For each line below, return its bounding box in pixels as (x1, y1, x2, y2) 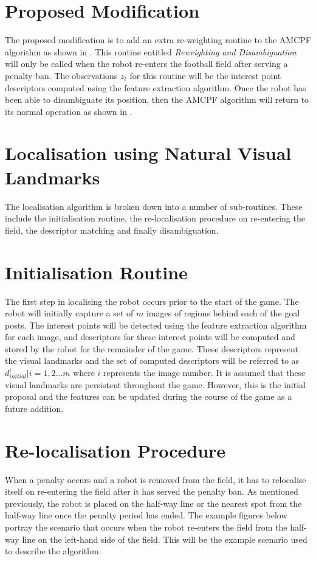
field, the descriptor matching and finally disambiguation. (5, 223, 219, 236)
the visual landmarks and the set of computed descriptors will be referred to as (5, 354, 300, 367)
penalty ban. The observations (5, 69, 118, 82)
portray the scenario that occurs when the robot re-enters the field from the (5, 520, 287, 533)
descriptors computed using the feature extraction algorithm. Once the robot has (5, 81, 306, 94)
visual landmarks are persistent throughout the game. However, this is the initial (5, 378, 306, 391)
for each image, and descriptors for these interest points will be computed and (5, 330, 295, 343)
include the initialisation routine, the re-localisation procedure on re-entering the (5, 212, 305, 225)
